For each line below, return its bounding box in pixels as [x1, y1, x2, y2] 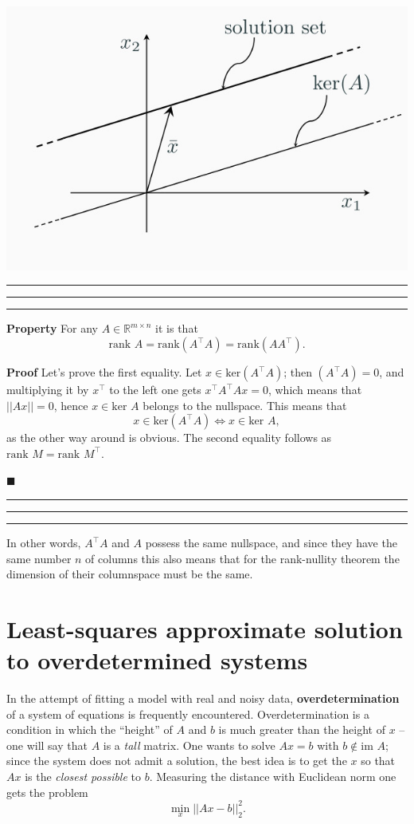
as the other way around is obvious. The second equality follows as [6, 429, 332, 446]
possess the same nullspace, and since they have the [145, 534, 397, 550]
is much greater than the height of [218, 721, 385, 738]
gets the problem [6, 783, 88, 800]
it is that [155, 320, 198, 337]
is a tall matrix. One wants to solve [103, 736, 275, 753]
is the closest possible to [25, 768, 142, 785]
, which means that [268, 381, 362, 398]
